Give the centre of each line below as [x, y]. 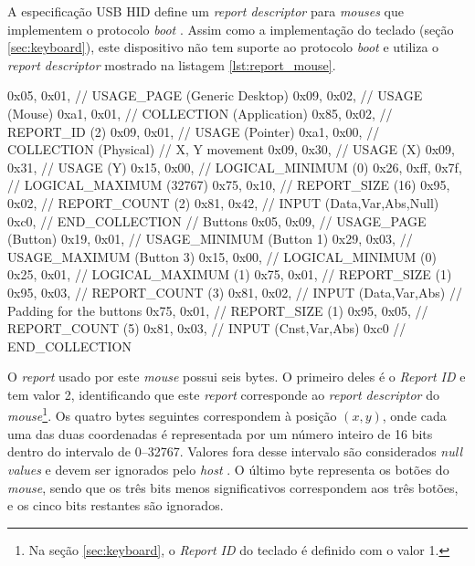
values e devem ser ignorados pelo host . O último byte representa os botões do [228, 469]
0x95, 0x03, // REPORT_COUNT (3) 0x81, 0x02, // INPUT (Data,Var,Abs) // [235, 292]
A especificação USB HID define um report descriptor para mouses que [206, 11]
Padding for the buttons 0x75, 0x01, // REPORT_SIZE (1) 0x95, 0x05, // [218, 310]
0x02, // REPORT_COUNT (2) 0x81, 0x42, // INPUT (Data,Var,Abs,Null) [223, 202]
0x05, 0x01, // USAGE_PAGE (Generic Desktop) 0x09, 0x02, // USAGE [215, 95]
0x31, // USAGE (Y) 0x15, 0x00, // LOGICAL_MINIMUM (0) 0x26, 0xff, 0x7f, [235, 167]
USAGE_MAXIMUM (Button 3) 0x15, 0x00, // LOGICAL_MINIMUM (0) [222, 256]
